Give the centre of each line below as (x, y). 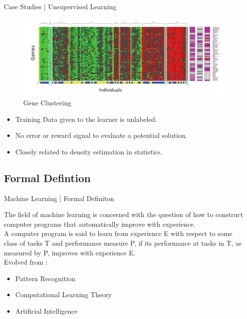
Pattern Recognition (45, 278)
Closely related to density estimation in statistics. (89, 151)
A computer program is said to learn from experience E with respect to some (118, 233)
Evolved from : (26, 262)
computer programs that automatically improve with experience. (100, 224)
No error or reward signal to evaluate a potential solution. (101, 135)
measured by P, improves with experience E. (70, 252)
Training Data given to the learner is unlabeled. (86, 119)
